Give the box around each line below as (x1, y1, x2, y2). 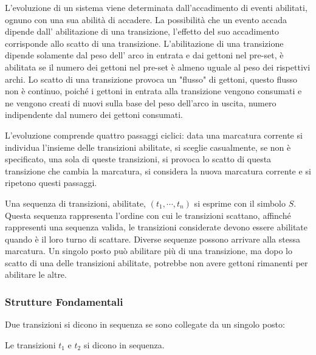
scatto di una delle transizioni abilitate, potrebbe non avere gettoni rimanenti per (5, 256, 308, 269)
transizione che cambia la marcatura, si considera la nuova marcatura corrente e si (5, 164, 311, 177)
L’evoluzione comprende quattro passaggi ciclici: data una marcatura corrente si (5, 128, 303, 141)
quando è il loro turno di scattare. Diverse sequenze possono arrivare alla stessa (5, 232, 300, 245)
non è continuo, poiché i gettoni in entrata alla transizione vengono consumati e (5, 84, 302, 97)
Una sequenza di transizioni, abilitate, (5, 196, 146, 209)
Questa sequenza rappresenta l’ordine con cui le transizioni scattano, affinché (5, 209, 291, 221)
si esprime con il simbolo (194, 196, 286, 209)
